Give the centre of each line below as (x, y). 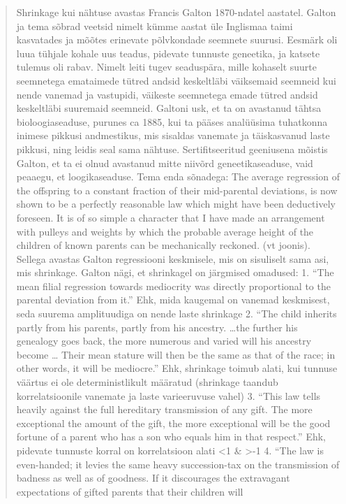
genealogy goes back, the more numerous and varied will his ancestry (164, 341)
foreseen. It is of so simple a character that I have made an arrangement (171, 217)
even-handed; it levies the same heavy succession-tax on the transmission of (178, 464)
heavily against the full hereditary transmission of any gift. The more (164, 409)
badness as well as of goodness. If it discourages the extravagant (153, 478)
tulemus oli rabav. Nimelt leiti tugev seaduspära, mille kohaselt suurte (167, 67)
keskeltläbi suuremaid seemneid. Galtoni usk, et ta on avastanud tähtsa (169, 108)
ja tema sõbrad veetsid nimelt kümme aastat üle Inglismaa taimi (155, 26)
